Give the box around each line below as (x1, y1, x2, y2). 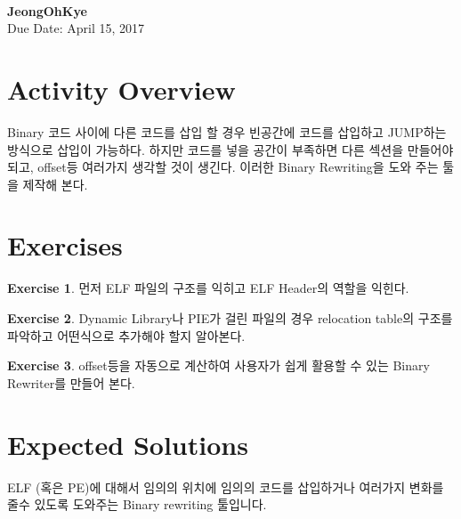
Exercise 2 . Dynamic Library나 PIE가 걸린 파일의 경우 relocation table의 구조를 (7, 309, 453, 327)
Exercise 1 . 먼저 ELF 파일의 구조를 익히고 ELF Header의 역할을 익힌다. (7, 279, 409, 297)
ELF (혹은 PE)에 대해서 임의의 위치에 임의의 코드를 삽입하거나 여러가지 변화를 (7, 477, 444, 496)
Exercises (7, 227, 123, 264)
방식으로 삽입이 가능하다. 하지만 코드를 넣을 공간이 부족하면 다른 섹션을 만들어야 (7, 140, 454, 158)
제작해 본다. (22, 174, 88, 193)
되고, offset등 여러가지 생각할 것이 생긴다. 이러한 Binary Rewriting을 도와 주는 (7, 158, 439, 176)
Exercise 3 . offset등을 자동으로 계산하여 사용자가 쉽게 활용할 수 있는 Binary (7, 356, 430, 375)
